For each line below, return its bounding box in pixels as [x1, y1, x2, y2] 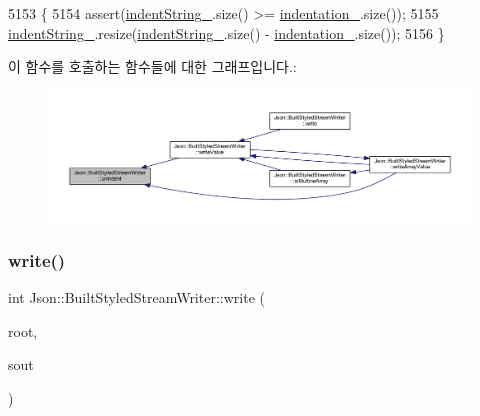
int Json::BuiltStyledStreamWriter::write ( [8, 287, 265, 308]
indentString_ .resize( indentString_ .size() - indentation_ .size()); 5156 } [8, 22, 445, 43]
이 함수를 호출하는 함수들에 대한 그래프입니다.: [8, 56, 297, 77]
